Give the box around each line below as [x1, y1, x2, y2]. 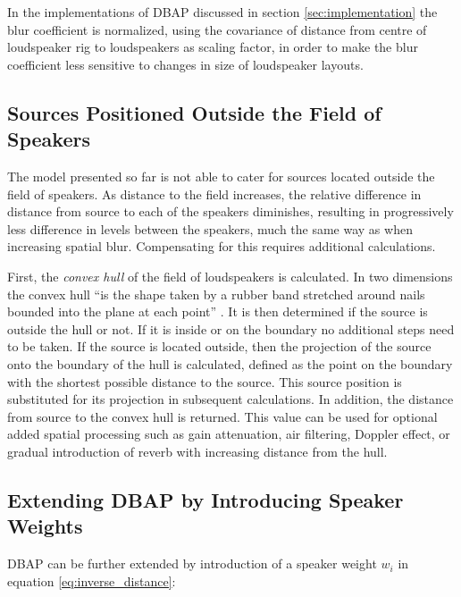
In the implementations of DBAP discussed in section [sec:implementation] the [7, 3, 438, 21]
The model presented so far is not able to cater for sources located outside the [7, 166, 435, 185]
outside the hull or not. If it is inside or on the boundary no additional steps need [7, 319, 455, 338]
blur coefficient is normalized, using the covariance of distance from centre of [7, 20, 427, 38]
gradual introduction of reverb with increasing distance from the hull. [7, 441, 388, 460]
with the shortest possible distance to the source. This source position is [7, 372, 402, 391]
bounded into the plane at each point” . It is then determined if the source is [7, 302, 428, 321]
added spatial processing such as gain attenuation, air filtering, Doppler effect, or [7, 425, 450, 443]
